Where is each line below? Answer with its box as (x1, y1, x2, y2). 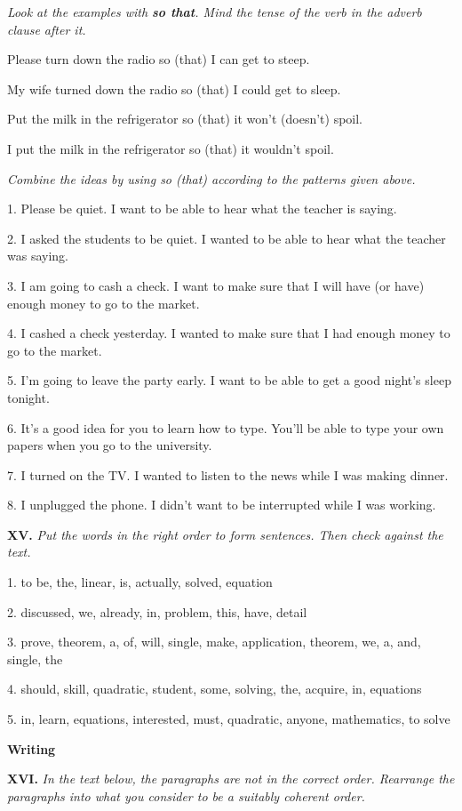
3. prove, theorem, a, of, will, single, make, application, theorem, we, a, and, (7, 632, 421, 651)
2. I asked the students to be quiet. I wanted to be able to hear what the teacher (7, 229, 446, 247)
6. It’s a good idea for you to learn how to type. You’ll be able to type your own (7, 418, 444, 437)
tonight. (7, 388, 50, 406)
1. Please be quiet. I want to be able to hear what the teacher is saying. (7, 199, 397, 218)
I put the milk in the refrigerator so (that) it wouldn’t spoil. (7, 139, 334, 157)
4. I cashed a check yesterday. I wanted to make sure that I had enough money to (7, 324, 450, 342)
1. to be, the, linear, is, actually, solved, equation (7, 573, 273, 591)
